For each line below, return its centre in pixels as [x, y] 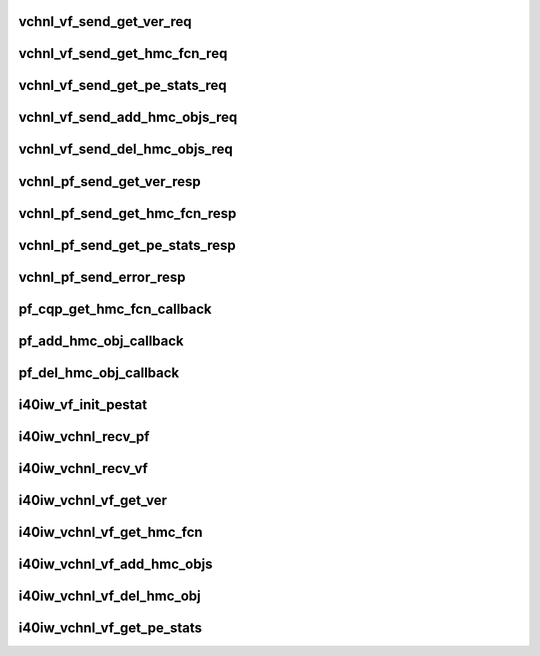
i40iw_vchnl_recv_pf [84, 436]
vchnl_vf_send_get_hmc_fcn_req [123, 53]
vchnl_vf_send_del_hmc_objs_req [126, 149]
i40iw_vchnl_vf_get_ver [93, 500]
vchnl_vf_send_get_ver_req [105, 21]
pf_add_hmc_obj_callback [101, 340]
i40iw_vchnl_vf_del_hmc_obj [109, 595]
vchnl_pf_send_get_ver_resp [110, 181]
